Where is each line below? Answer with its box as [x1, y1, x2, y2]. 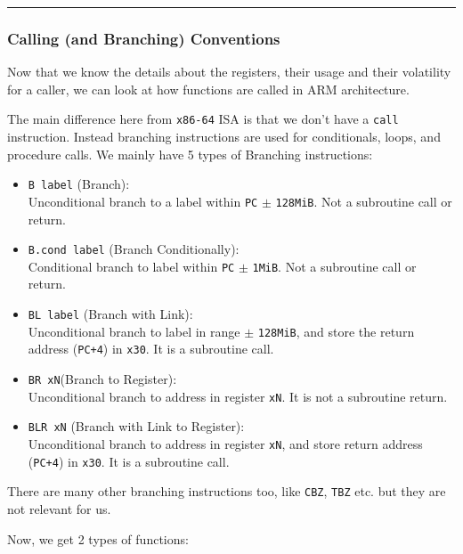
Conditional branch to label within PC [28, 257, 235, 275]
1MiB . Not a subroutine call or [252, 257, 417, 275]
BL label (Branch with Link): [28, 305, 193, 323]
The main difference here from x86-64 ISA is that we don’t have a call [7, 110, 399, 128]
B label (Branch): [28, 175, 130, 193]
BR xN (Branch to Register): [28, 370, 177, 388]
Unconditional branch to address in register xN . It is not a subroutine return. [28, 387, 448, 405]
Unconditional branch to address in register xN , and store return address [28, 435, 423, 452]
